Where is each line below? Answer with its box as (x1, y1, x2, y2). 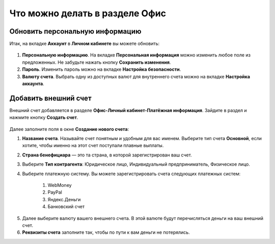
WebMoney (47, 182, 72, 188)
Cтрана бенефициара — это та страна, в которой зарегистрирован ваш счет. (22, 152, 192, 158)
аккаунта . (22, 80, 44, 87)
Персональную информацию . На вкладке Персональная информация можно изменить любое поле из (22, 52, 251, 58)
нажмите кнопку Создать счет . (9, 115, 78, 121)
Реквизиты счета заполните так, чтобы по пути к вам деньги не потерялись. (22, 229, 190, 235)
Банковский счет (47, 204, 85, 210)
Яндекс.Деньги (47, 196, 81, 202)
